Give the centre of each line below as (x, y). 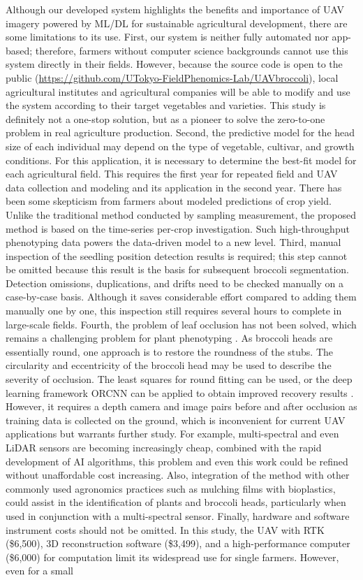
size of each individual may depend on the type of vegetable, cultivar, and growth (180, 146)
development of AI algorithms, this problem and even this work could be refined (177, 461)
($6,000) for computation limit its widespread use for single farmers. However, (172, 557)
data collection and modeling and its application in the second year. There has (174, 187)
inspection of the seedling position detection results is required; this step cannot (177, 255)
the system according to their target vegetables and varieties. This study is (166, 105)
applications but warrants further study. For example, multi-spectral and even (172, 434)
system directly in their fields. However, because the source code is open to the (174, 64)
